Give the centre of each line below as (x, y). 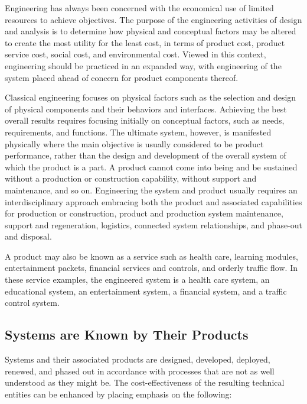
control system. (32, 303)
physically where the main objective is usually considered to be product (134, 143)
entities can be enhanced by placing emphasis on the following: (118, 394)
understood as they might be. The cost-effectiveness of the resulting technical (145, 382)
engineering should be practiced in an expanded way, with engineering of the (143, 65)
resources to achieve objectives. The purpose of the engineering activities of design (153, 19)
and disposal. (28, 236)
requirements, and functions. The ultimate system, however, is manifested (138, 132)
